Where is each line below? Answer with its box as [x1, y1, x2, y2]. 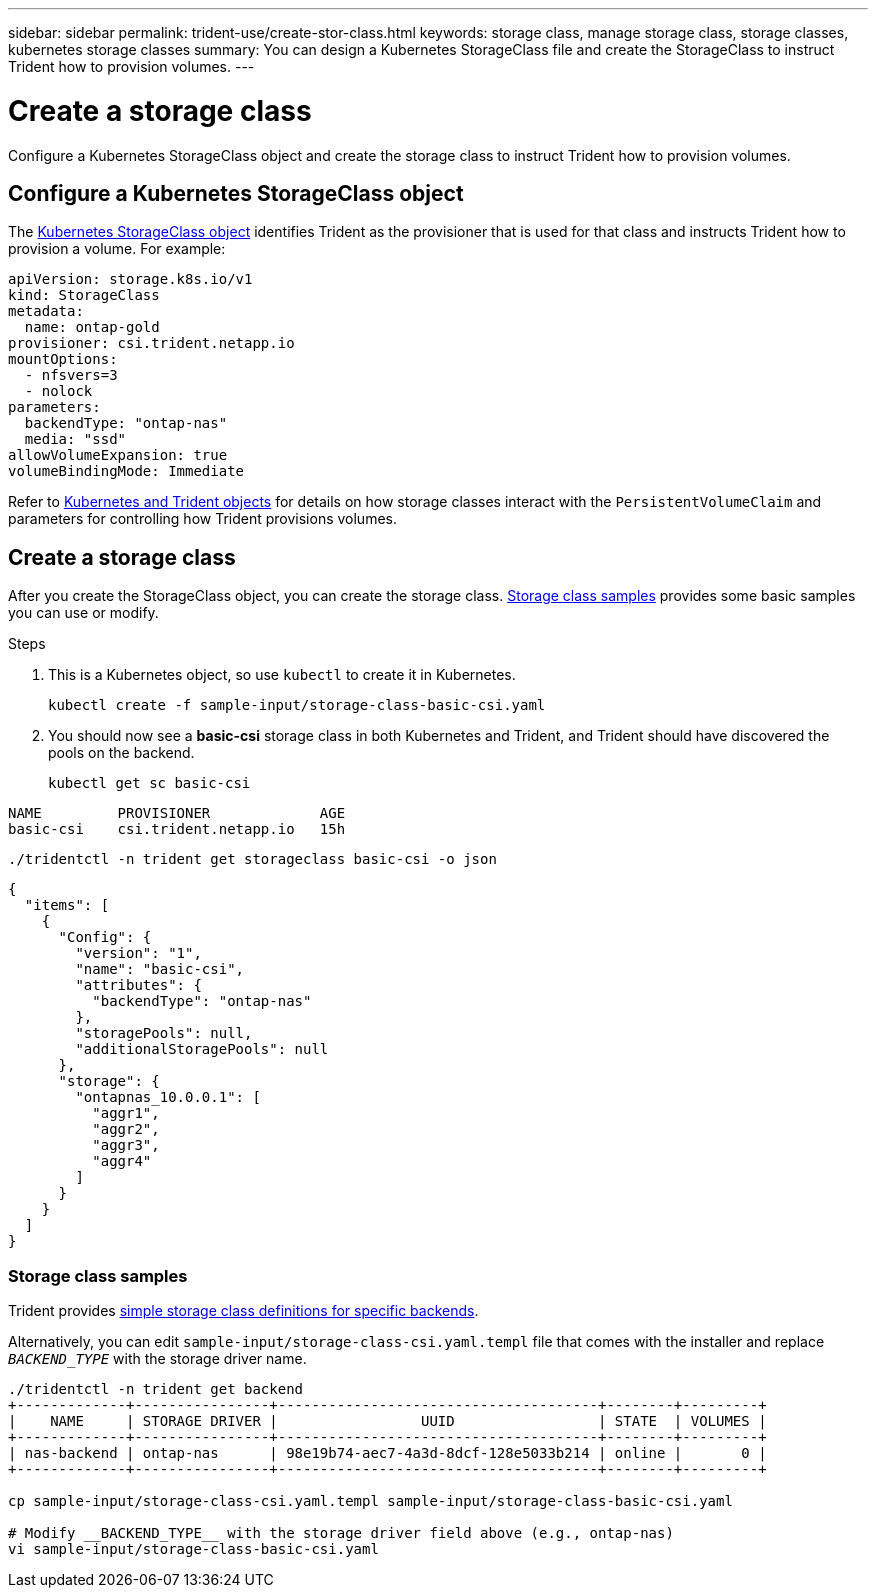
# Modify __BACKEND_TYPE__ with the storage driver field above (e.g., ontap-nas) [8, 1524, 674, 1541]
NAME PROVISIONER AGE [8, 805, 346, 822]
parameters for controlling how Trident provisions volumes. [8, 510, 397, 528]
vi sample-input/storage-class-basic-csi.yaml [8, 1540, 379, 1557]
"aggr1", [92, 1105, 160, 1122]
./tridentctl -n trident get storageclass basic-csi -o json [8, 851, 497, 868]
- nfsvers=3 [24, 367, 118, 384]
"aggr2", [92, 1121, 160, 1138]
